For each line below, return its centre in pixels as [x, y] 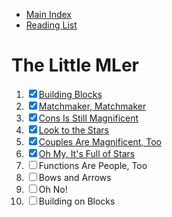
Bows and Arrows [75, 177]
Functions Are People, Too [93, 165]
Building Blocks [70, 94]
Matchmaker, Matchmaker [92, 106]
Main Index [48, 14]
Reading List [51, 25]
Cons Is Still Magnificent [88, 118]
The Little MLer [75, 65]
